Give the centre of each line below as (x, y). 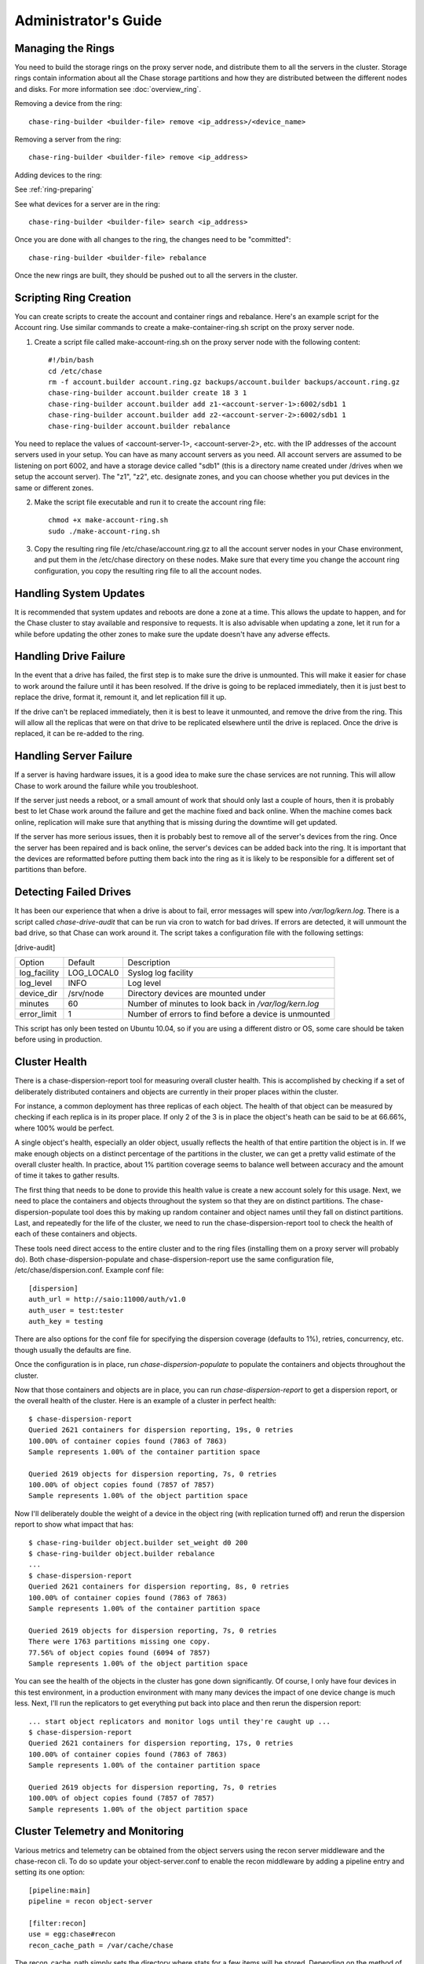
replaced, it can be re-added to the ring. (79, 734)
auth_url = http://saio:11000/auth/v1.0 (107, 1299)
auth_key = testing (66, 1321)
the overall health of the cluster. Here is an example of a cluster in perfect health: (145, 1401)
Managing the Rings (65, 48)
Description (149, 962)
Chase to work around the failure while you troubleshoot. (106, 786)
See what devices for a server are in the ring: (87, 203)
